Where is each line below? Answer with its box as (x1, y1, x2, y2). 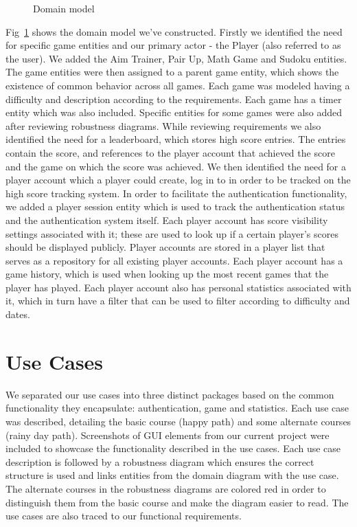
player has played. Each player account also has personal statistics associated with (5, 280, 352, 294)
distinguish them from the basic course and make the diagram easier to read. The (5, 495, 349, 509)
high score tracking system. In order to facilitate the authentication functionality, (5, 186, 347, 200)
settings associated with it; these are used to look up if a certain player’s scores (5, 226, 338, 240)
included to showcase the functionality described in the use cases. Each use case (5, 441, 341, 456)
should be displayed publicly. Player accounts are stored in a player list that (5, 240, 325, 254)
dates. (5, 307, 30, 322)
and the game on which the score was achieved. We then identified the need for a (5, 159, 347, 173)
